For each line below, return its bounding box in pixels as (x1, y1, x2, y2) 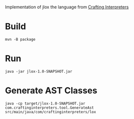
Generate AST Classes (5, 85, 98, 96)
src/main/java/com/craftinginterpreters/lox (5, 109, 96, 114)
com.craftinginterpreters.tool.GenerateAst (5, 105, 94, 110)
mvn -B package (5, 37, 36, 42)
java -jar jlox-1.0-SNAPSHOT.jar (5, 69, 73, 74)
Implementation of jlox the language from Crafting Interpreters (5, 4, 129, 10)
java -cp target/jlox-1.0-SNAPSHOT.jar (5, 101, 86, 106)
